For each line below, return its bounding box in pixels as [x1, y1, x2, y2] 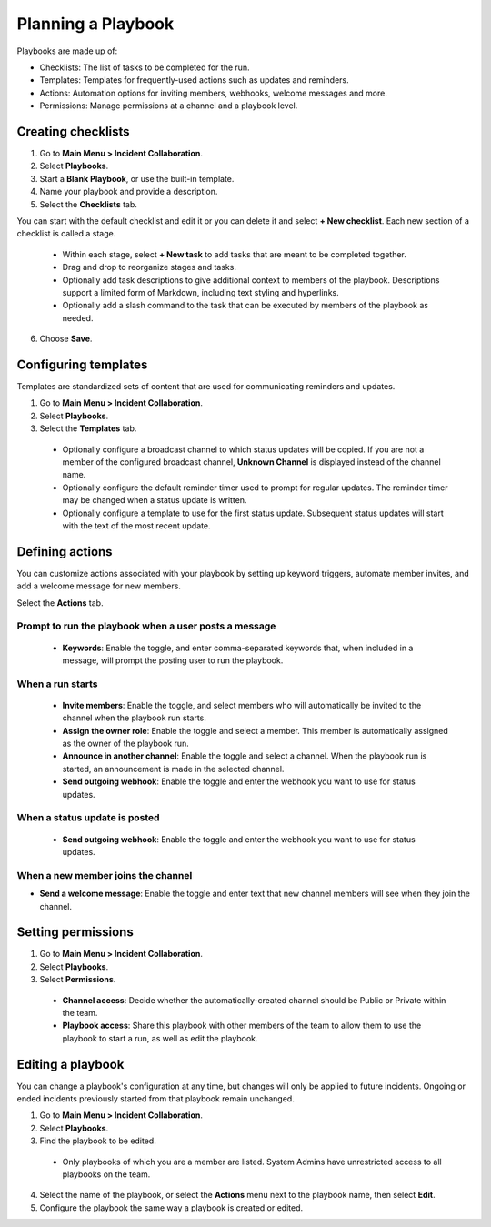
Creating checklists [16, 124, 131, 139]
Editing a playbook [16, 1056, 125, 1072]
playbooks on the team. [62, 1169, 151, 1180]
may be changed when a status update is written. [62, 495, 247, 506]
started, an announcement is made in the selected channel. [62, 763, 285, 774]
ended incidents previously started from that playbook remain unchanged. [16, 1093, 295, 1104]
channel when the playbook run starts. [62, 712, 206, 723]
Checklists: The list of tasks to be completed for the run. [39, 62, 250, 73]
